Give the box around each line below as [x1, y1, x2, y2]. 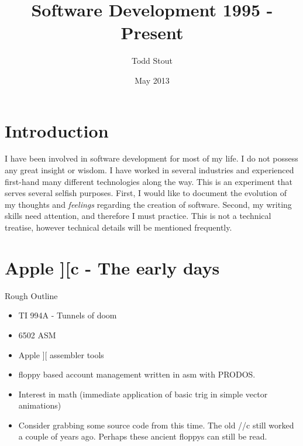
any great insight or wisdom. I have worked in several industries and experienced [5, 164, 294, 176]
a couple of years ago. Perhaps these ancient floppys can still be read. [18, 430, 267, 442]
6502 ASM [18, 328, 56, 341]
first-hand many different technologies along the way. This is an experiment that [5, 175, 292, 187]
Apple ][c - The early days [5, 255, 220, 279]
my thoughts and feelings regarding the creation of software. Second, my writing [5, 198, 292, 210]
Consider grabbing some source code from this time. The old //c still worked [18, 418, 294, 431]
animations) [18, 399, 61, 411]
